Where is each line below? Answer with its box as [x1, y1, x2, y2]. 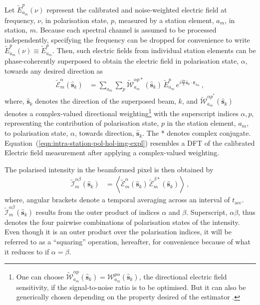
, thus [238, 206, 256, 217]
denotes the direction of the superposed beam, [35, 96, 176, 106]
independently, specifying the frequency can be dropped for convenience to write [4, 34, 250, 45]
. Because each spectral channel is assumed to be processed [35, 25, 217, 35]
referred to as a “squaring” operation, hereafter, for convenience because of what [4, 236, 251, 246]
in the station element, [167, 118, 236, 128]
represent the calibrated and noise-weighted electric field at [46, 4, 227, 15]
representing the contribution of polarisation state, [4, 118, 159, 128]
